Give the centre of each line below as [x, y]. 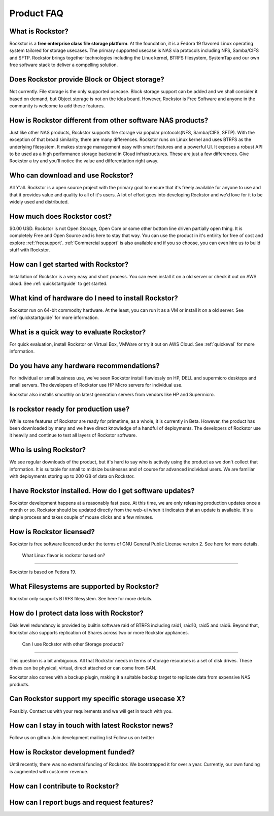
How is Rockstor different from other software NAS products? [109, 120]
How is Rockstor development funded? [72, 752]
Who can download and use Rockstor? [72, 176]
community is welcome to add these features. [57, 106]
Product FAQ [36, 13]
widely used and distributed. [39, 202]
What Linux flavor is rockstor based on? [64, 556]
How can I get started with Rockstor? [69, 264]
